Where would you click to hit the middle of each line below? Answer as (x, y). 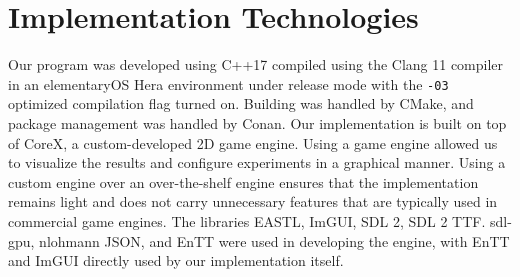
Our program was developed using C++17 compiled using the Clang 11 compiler (256, 64)
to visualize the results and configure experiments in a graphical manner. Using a (257, 162)
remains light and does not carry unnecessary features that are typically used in (253, 201)
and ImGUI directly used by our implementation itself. (176, 260)
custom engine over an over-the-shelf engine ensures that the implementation (243, 181)
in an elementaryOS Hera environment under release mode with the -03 (228, 83)
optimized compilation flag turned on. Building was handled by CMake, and (241, 103)
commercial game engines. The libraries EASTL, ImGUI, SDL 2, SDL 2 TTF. (247, 220)
